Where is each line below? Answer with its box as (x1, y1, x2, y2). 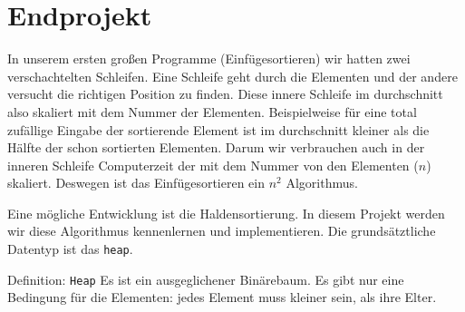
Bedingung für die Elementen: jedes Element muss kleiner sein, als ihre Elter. (7, 288, 437, 307)
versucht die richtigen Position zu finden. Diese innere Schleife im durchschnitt (7, 84, 443, 103)
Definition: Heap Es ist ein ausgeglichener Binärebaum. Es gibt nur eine (7, 269, 404, 288)
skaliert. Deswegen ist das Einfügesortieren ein (7, 173, 265, 192)
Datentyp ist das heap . (7, 239, 133, 258)
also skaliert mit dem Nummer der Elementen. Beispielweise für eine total (7, 102, 417, 121)
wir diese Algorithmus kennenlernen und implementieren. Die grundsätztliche (7, 221, 436, 240)
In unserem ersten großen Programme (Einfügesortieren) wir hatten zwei (7, 49, 411, 68)
